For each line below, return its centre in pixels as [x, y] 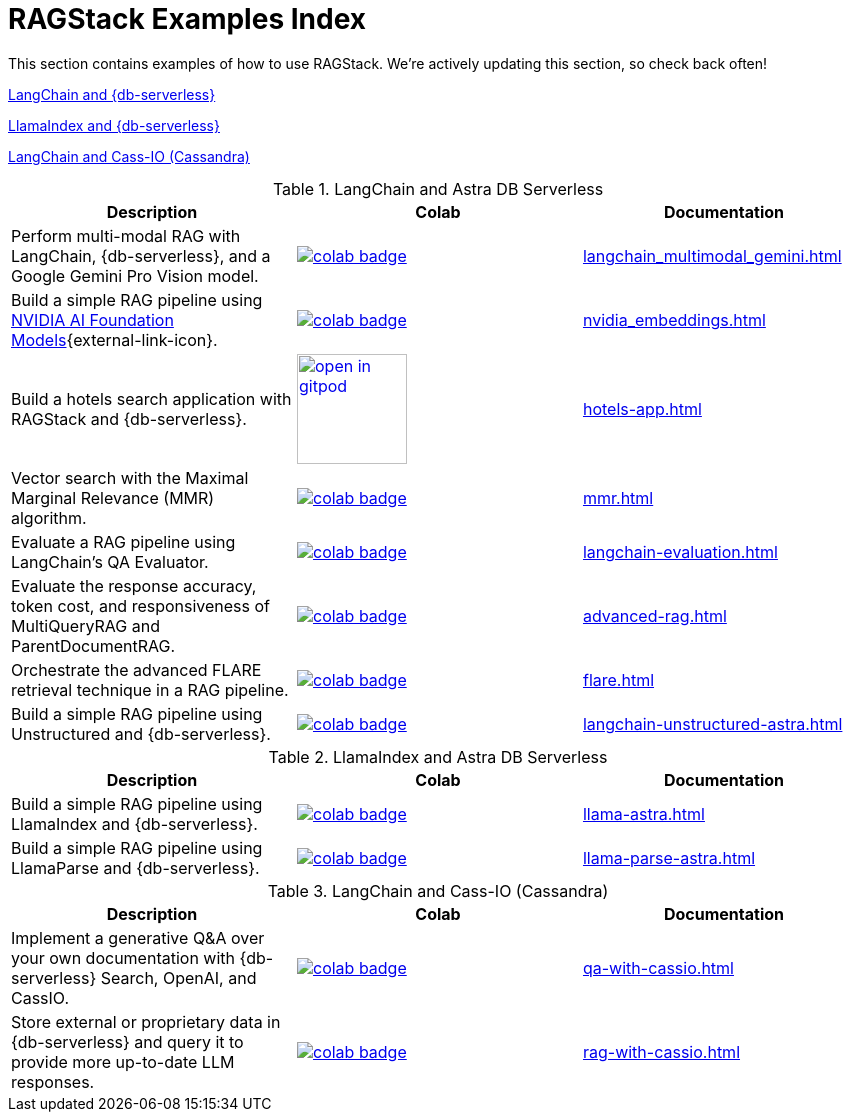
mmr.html [618, 497]
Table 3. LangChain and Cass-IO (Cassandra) [438, 890]
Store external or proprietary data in [146, 1021]
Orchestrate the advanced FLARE [136, 669]
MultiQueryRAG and [85, 625]
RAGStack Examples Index [187, 19]
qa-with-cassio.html [658, 967]
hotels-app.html [642, 408]
